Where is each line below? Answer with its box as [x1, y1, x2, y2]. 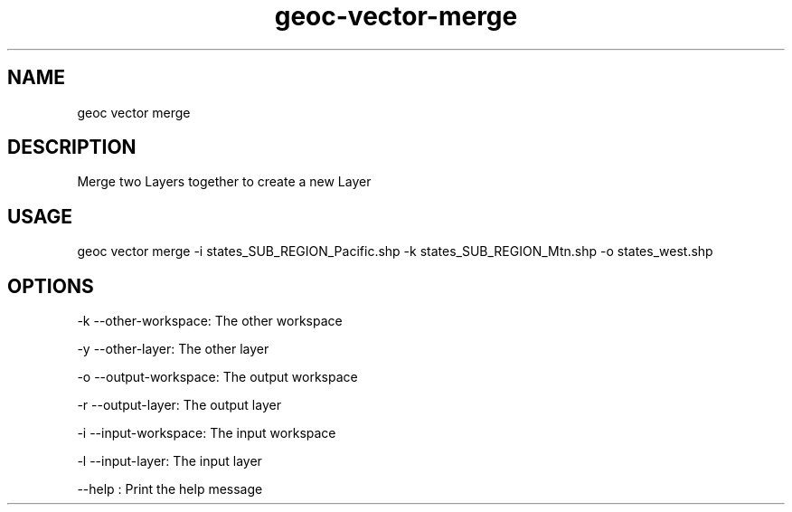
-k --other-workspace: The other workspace [77, 313, 343, 329]
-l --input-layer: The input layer [77, 453, 262, 469]
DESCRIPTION [7, 136, 137, 159]
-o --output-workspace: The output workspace [77, 369, 358, 385]
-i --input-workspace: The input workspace [77, 425, 336, 441]
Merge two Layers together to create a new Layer [77, 174, 372, 190]
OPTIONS [7, 274, 94, 298]
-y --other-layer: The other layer [77, 341, 269, 357]
